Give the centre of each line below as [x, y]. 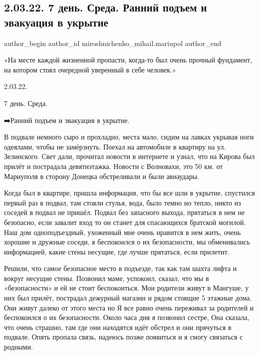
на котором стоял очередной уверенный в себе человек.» [90, 69]
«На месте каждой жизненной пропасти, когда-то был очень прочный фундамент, [128, 60]
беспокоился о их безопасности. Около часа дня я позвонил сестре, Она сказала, [127, 317]
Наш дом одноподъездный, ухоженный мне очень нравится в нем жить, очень [123, 232]
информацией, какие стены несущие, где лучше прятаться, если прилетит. [117, 251]
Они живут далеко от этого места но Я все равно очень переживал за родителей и [129, 307]
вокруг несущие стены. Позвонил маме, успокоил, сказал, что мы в [107, 278]
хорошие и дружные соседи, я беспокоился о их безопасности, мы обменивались [127, 242]
